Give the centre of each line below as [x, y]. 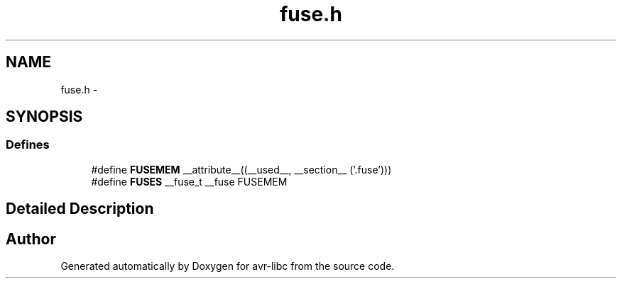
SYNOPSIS [44, 117]
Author [31, 239]
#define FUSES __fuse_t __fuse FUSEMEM [189, 181]
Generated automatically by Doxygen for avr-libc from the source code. [228, 266]
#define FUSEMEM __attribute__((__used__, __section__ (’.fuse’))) [241, 169]
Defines [28, 145]
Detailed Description [80, 209]
